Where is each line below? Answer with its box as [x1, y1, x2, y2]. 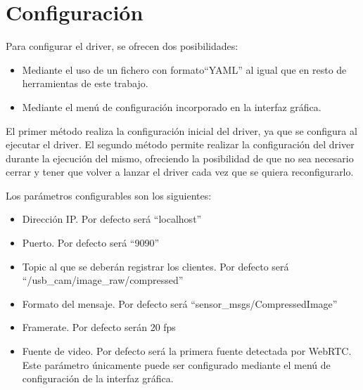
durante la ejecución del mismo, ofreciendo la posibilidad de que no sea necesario [6, 150, 354, 165]
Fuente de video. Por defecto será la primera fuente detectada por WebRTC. [22, 344, 352, 358]
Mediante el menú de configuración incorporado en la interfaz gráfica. [22, 99, 321, 114]
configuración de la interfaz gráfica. [22, 371, 174, 386]
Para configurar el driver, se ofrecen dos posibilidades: [6, 39, 238, 53]
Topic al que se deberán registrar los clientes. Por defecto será [22, 259, 289, 273]
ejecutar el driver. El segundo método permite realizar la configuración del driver [6, 137, 355, 152]
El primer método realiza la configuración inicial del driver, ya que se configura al [6, 123, 357, 138]
